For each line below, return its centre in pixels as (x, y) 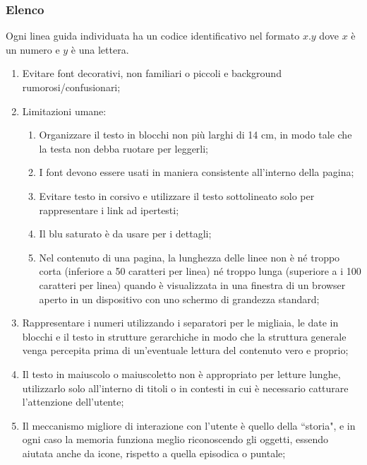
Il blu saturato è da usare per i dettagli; (125, 234)
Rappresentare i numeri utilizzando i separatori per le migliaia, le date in (180, 323)
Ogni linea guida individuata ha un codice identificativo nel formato (153, 36)
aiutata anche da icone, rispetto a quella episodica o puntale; (154, 453)
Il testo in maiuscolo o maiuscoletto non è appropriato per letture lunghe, (181, 373)
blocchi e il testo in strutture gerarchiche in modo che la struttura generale (184, 336)
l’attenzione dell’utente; (73, 402)
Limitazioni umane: (64, 111)
